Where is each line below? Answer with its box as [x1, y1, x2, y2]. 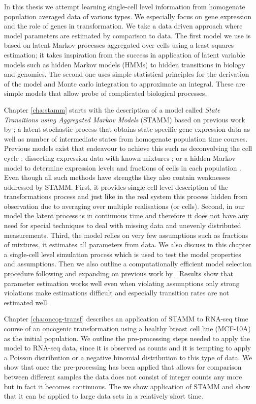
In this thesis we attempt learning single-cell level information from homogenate [4, 1, 245, 11]
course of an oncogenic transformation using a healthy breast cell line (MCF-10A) [4, 323, 251, 333]
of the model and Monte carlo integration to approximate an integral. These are [4, 78, 245, 88]
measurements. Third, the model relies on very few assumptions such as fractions [4, 230, 249, 240]
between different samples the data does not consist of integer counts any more [4, 371, 242, 381]
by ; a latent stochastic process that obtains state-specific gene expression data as [4, 124, 250, 134]
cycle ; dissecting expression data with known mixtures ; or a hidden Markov [4, 152, 236, 163]
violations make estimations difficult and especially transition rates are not [4, 288, 229, 298]
